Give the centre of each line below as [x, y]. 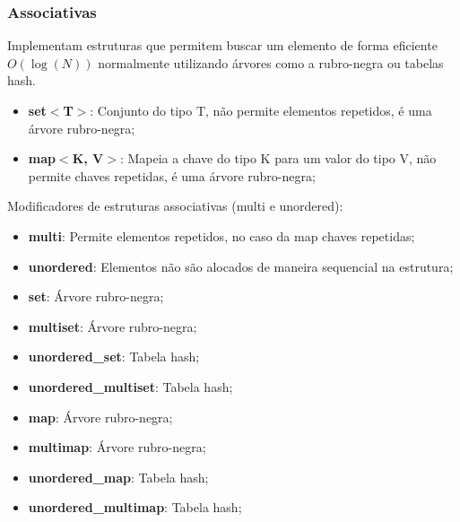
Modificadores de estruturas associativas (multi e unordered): [175, 206]
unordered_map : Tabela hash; [118, 477]
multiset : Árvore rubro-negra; [113, 326]
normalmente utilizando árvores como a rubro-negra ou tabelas [271, 62]
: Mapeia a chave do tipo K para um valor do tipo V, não [278, 158]
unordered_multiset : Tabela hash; [130, 386]
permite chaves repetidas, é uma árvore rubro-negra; [172, 175]
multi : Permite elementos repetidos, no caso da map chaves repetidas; [221, 235]
